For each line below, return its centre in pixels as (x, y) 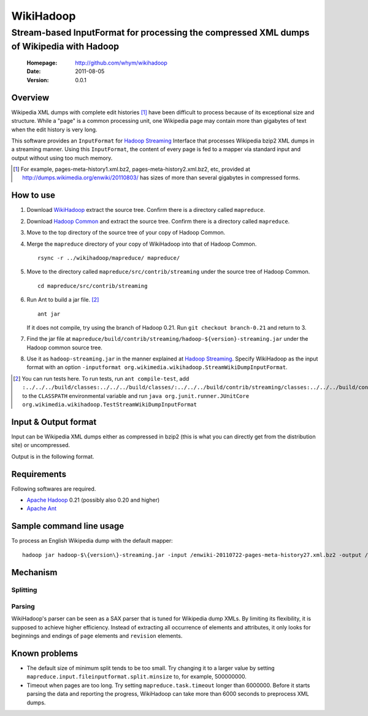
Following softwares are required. (54, 489)
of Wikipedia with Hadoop (65, 46)
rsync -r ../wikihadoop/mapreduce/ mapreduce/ (109, 258)
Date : (34, 71)
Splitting (24, 590)
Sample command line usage (68, 526)
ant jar (49, 314)
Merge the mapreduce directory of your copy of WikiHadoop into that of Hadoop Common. (142, 244)
